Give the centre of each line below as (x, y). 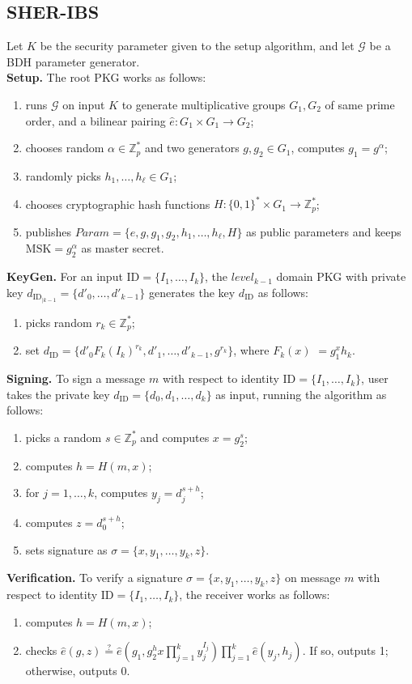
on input (84, 104)
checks (41, 650)
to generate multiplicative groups (204, 104)
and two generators (192, 148)
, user (375, 378)
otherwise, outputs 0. (78, 671)
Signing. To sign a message (76, 378)
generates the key (192, 292)
